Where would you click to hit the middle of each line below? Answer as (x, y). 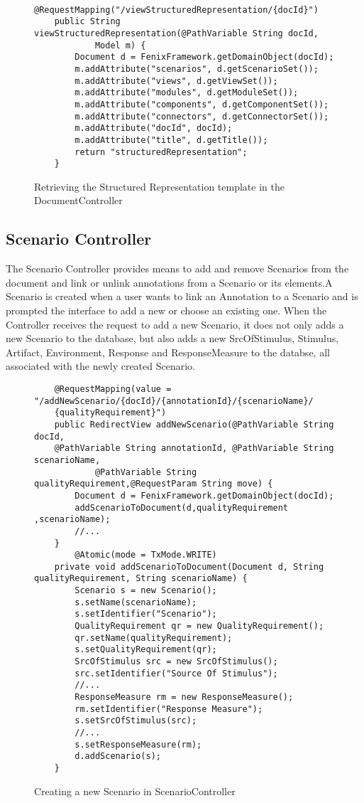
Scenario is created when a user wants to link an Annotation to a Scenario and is (182, 296)
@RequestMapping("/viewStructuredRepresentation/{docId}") (176, 10)
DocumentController (78, 200)
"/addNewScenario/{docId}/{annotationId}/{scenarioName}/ (174, 401)
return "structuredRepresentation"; (161, 152)
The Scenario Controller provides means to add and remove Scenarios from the (177, 268)
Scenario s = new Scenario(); (146, 591)
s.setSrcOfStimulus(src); (136, 721)
